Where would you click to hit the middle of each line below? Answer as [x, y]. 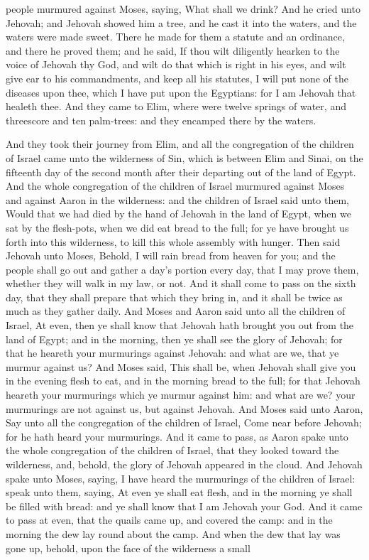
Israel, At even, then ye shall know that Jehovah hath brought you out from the [180, 325]
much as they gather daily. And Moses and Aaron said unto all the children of [176, 311]
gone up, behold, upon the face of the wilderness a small [128, 548]
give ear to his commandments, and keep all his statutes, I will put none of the [177, 78]
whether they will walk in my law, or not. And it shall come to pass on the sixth [181, 283]
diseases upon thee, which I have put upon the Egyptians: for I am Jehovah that [181, 92]
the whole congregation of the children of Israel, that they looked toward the [172, 450]
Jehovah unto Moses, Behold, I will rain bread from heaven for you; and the [171, 255]
